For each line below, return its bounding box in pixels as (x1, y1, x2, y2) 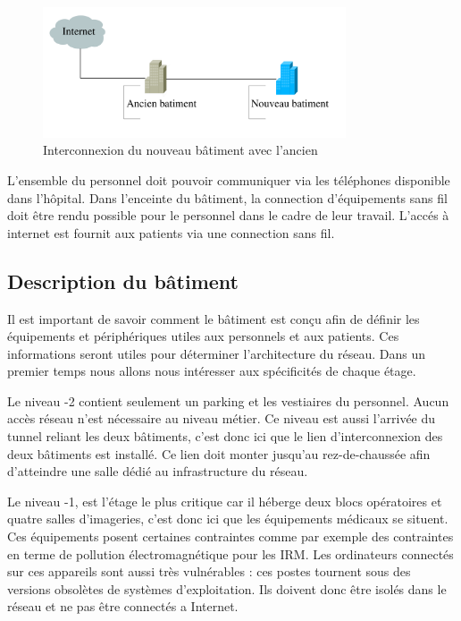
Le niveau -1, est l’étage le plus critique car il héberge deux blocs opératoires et (7, 491, 442, 510)
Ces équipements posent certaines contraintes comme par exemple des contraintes (7, 527, 454, 546)
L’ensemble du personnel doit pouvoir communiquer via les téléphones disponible (7, 170, 450, 189)
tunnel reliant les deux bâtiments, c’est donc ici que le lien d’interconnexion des (7, 427, 443, 446)
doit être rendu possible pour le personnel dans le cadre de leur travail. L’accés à (7, 206, 449, 225)
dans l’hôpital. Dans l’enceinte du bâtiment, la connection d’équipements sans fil (7, 188, 448, 207)
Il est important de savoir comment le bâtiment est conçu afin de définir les (7, 309, 420, 328)
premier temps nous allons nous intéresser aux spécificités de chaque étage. (7, 362, 416, 380)
